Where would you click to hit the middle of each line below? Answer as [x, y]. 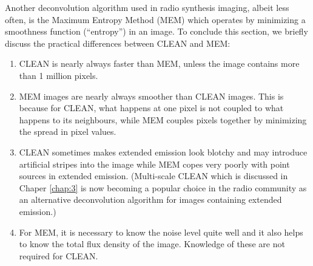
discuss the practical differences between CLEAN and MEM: [118, 43]
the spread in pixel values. [68, 131]
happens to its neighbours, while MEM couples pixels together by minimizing [163, 119]
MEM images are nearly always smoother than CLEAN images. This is [151, 96]
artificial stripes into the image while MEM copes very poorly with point [154, 164]
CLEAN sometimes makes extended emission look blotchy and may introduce [163, 152]
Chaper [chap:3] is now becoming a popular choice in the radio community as [163, 187]
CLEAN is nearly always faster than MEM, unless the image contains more [159, 63]
